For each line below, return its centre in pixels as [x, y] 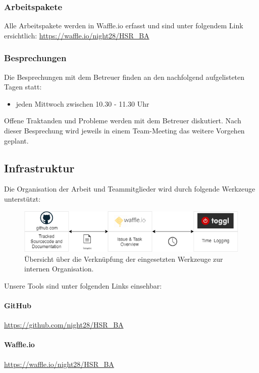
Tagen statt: [23, 87]
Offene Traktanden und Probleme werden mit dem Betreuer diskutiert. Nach [123, 121]
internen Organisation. [59, 269]
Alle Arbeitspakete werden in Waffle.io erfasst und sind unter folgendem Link [124, 26]
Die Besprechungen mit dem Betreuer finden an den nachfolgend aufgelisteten [124, 77]
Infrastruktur [39, 168]
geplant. [16, 140]
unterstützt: [22, 198]
